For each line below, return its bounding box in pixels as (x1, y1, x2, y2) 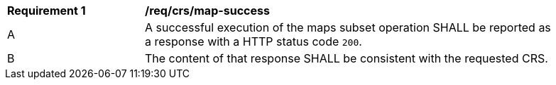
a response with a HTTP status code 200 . (145, 34, 362, 48)
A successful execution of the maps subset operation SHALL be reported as (145, 20, 551, 34)
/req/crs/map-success (145, 4, 270, 18)
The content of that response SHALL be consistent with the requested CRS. (145, 51, 548, 65)
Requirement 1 (7, 4, 86, 18)
